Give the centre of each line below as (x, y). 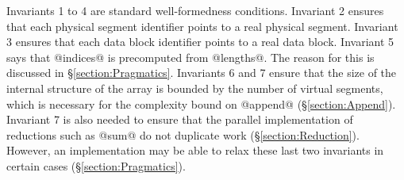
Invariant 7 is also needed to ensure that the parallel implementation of (180, 119)
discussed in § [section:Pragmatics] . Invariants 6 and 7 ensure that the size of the (202, 73)
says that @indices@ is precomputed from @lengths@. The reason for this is (190, 57)
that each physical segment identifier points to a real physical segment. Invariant (202, 26)
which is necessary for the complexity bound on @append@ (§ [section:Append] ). (201, 103)
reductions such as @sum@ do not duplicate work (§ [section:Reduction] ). (183, 134)
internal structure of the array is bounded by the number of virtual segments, (195, 88)
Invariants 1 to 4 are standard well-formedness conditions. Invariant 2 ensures (195, 10)
